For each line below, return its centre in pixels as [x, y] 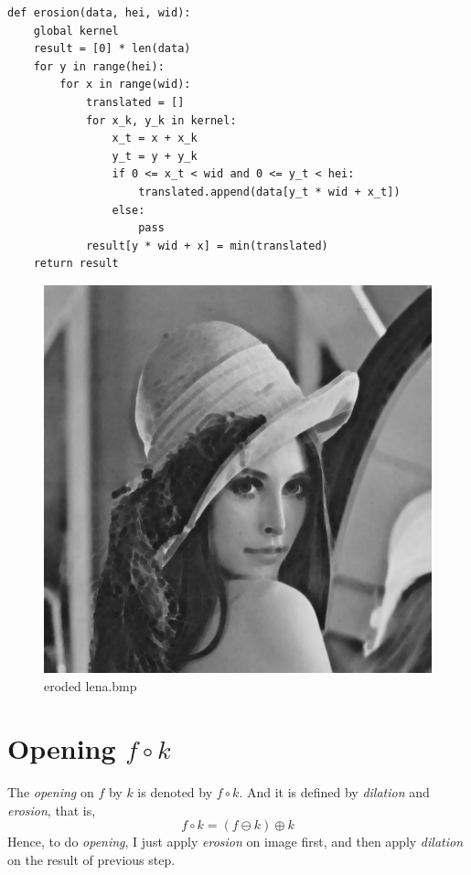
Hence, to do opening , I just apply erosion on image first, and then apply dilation [235, 842]
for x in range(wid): [125, 85]
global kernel [76, 31]
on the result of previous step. [91, 859]
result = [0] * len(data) [112, 49]
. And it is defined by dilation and [334, 792]
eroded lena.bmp [91, 685]
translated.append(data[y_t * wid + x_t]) [269, 192]
